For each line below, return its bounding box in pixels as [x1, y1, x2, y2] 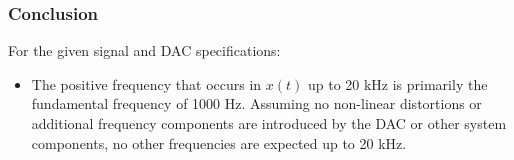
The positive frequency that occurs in [31, 73, 262, 94]
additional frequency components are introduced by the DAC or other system [31, 113, 507, 133]
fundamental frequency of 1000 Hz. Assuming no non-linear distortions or [31, 93, 482, 114]
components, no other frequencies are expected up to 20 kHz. [31, 132, 407, 153]
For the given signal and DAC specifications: [8, 40, 281, 61]
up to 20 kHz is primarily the [307, 73, 488, 94]
